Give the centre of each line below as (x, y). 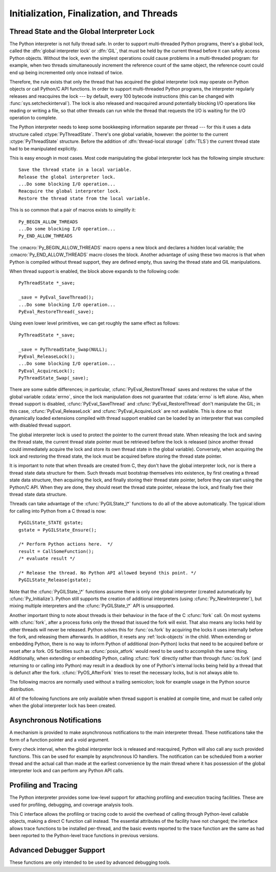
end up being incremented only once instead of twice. (66, 72)
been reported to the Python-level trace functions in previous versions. (84, 836)
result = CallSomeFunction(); (56, 551)
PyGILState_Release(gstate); (55, 580)
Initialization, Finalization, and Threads (94, 13)
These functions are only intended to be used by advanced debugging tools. (90, 862)
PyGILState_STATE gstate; (51, 523)
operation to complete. (33, 117)
